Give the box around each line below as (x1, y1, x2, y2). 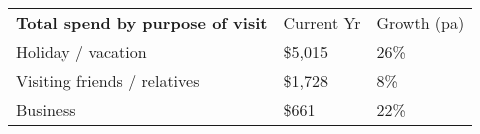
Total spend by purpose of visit (16, 11, 268, 34)
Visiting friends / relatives (16, 69, 200, 92)
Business (16, 98, 76, 121)
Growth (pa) (376, 11, 465, 34)
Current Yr (283, 11, 361, 34)
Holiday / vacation (16, 40, 147, 63)
